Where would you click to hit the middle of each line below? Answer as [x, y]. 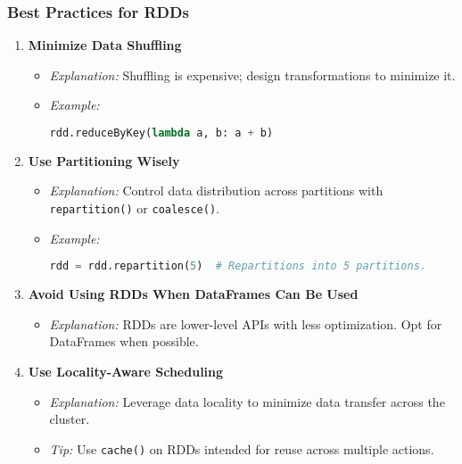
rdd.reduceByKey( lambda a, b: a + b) [161, 133]
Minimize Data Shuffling [105, 45]
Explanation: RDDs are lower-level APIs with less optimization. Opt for [246, 323]
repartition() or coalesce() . [134, 208]
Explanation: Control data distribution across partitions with [216, 191]
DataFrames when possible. [124, 341]
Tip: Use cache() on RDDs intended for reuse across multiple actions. [242, 448]
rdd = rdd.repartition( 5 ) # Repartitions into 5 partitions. [238, 266]
